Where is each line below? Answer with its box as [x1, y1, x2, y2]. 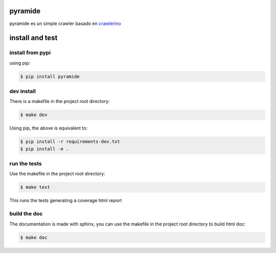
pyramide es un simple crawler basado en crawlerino [9, 20, 121, 27]
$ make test [20, 184, 51, 190]
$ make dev [20, 112, 48, 118]
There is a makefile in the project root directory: [9, 98, 110, 105]
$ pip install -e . [20, 146, 69, 151]
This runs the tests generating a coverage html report [9, 197, 122, 204]
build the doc [9, 210, 43, 217]
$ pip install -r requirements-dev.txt [20, 139, 120, 145]
